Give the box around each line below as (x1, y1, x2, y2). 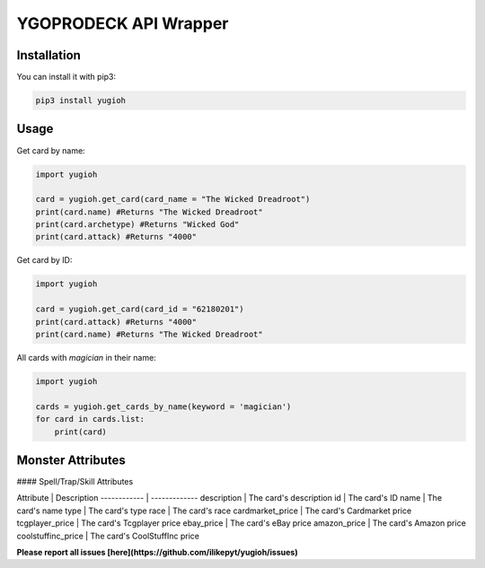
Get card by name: (16, 144, 85, 156)
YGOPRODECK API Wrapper (16, 13, 229, 33)
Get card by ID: (16, 255, 73, 266)
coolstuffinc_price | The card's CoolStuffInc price (16, 530, 199, 541)
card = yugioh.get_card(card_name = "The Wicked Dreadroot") (35, 194, 311, 205)
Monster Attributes (16, 452, 126, 468)
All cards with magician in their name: (16, 353, 156, 363)
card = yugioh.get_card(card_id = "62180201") (35, 304, 244, 314)
